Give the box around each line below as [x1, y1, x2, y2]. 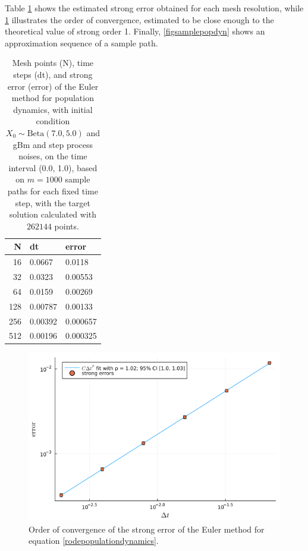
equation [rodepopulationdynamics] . [29, 534, 159, 547]
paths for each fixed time [7, 184, 98, 197]
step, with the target [15, 196, 90, 209]
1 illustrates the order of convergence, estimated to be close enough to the [5, 13, 274, 26]
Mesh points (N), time [12, 56, 94, 69]
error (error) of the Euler [7, 80, 99, 92]
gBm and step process [12, 138, 93, 150]
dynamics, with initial [13, 103, 93, 115]
